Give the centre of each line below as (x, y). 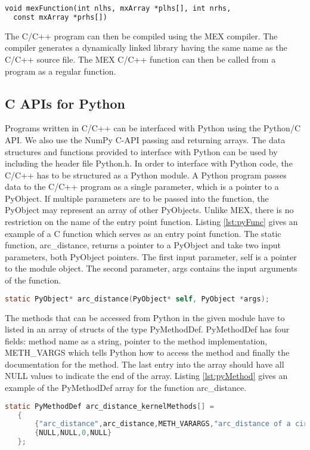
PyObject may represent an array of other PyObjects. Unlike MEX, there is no (149, 210)
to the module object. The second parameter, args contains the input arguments (151, 268)
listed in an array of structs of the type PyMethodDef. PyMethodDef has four (147, 329)
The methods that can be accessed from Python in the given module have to (145, 317)
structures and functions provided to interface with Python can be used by (141, 151)
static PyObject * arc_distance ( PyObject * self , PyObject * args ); (137, 299)
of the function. (33, 280)
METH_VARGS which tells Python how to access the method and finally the (147, 352)
